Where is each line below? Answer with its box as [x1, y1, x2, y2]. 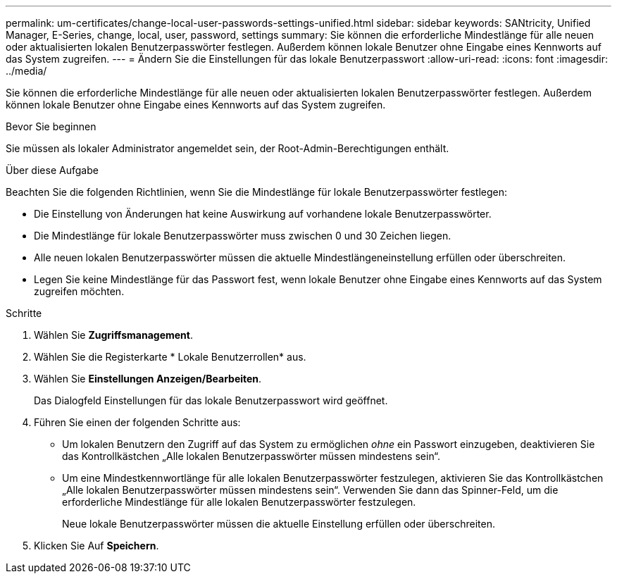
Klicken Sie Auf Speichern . [34, 540, 159, 552]
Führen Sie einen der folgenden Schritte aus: [34, 416, 241, 428]
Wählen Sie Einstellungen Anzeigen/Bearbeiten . [34, 373, 262, 385]
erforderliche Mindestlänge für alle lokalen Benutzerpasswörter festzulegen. [62, 496, 416, 508]
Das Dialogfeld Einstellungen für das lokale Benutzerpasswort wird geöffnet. [34, 394, 388, 406]
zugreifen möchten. [34, 285, 125, 297]
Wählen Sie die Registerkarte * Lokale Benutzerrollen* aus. [34, 351, 306, 363]
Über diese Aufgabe [6, 164, 99, 176]
